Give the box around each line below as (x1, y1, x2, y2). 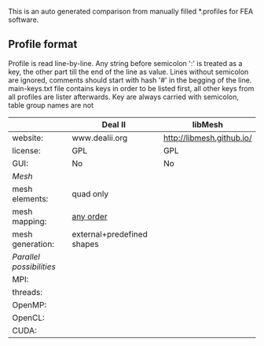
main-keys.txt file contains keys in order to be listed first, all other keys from (8, 83, 255, 93)
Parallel (12, 251, 41, 262)
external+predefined (71, 228, 148, 239)
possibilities (12, 261, 57, 272)
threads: (12, 286, 43, 297)
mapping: (12, 215, 47, 226)
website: (12, 132, 43, 143)
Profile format (8, 38, 78, 51)
